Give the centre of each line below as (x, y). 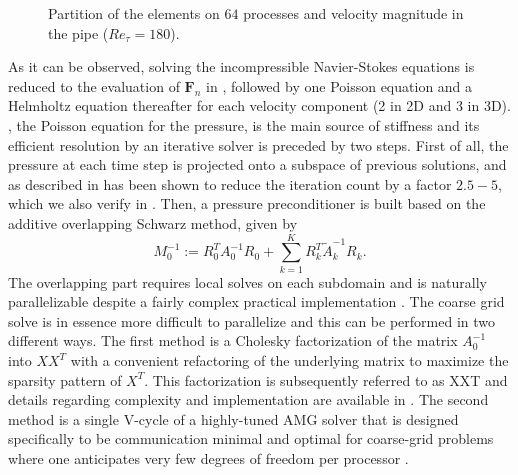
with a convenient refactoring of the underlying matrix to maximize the (289, 360)
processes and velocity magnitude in (353, 13)
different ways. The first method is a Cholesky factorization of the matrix (233, 340)
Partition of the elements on (134, 13)
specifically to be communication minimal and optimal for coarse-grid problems (251, 438)
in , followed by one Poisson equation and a (339, 85)
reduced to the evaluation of (94, 85)
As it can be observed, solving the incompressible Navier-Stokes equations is (241, 66)
